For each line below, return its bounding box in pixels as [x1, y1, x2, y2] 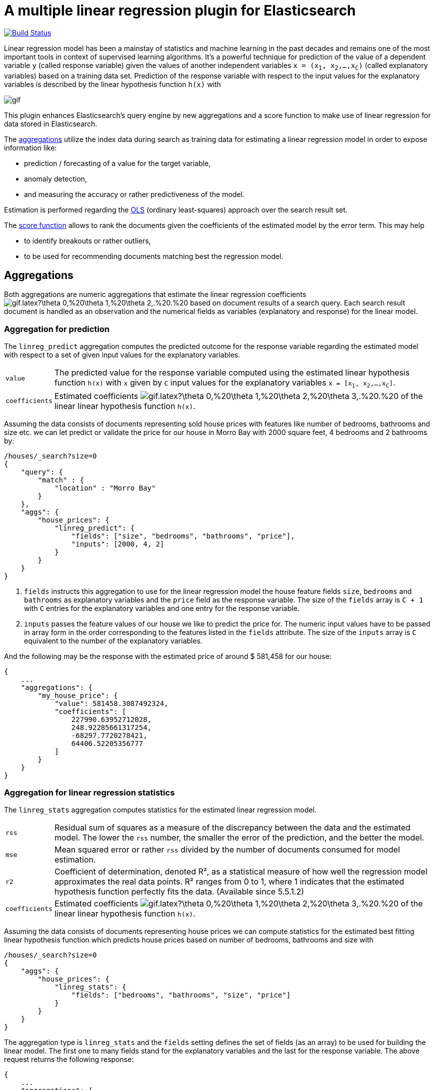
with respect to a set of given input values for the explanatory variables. [4, 350, 240, 359]
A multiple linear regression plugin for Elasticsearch [4, 2, 356, 19]
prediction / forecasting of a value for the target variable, [24, 158, 211, 167]
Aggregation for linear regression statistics [4, 787, 175, 798]
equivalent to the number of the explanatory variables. [24, 636, 202, 645]
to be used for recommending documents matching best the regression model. [24, 251, 283, 260]
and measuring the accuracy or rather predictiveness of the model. [24, 189, 244, 198]
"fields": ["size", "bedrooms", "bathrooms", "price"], [71, 531, 295, 540]
